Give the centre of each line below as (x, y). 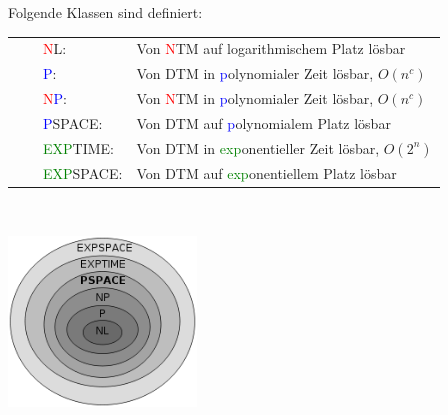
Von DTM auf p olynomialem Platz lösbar (263, 122)
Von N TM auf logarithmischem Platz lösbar (271, 48)
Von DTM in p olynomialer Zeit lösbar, (255, 73)
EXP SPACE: (83, 172)
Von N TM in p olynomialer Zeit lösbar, (255, 98)
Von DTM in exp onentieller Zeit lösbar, (258, 147)
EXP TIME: (79, 147)
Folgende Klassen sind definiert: (105, 12)
